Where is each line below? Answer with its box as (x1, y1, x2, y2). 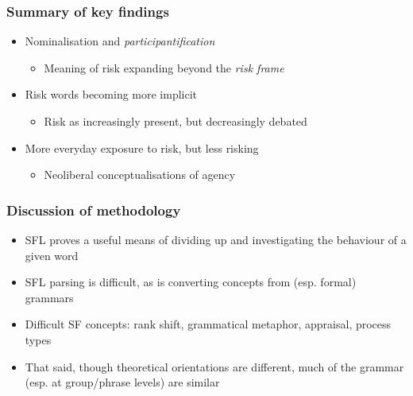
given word (25, 247, 79, 263)
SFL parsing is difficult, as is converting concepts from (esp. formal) (25, 274, 357, 290)
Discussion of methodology (6, 200, 181, 219)
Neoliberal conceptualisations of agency (44, 166, 236, 183)
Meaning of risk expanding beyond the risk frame (44, 59, 284, 76)
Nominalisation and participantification (25, 33, 215, 49)
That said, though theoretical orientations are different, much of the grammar (25, 358, 404, 375)
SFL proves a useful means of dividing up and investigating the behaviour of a (25, 231, 407, 247)
